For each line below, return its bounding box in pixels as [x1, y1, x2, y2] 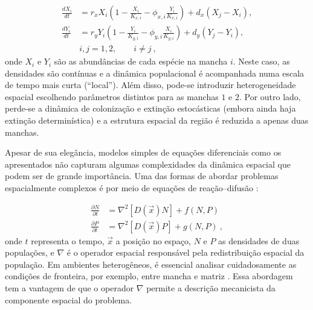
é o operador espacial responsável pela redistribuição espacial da [66, 246, 305, 259]
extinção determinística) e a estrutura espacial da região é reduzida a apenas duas [5, 114, 309, 127]
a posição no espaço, [115, 234, 191, 247]
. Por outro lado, [239, 90, 301, 103]
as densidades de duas [218, 234, 300, 247]
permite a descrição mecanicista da [146, 282, 276, 294]
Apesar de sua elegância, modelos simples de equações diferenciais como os [5, 146, 282, 159]
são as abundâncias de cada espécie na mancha [54, 55, 228, 68]
